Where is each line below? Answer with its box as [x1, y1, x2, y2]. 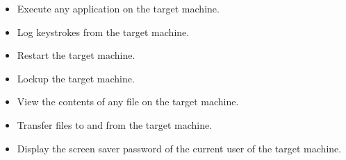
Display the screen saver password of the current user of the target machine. [17, 141, 342, 155]
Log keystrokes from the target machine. [17, 24, 190, 39]
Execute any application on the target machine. [17, 1, 220, 15]
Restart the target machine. [17, 48, 135, 62]
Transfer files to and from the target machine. [17, 117, 213, 132]
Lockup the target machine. [17, 71, 135, 85]
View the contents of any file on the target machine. [17, 94, 239, 109]
